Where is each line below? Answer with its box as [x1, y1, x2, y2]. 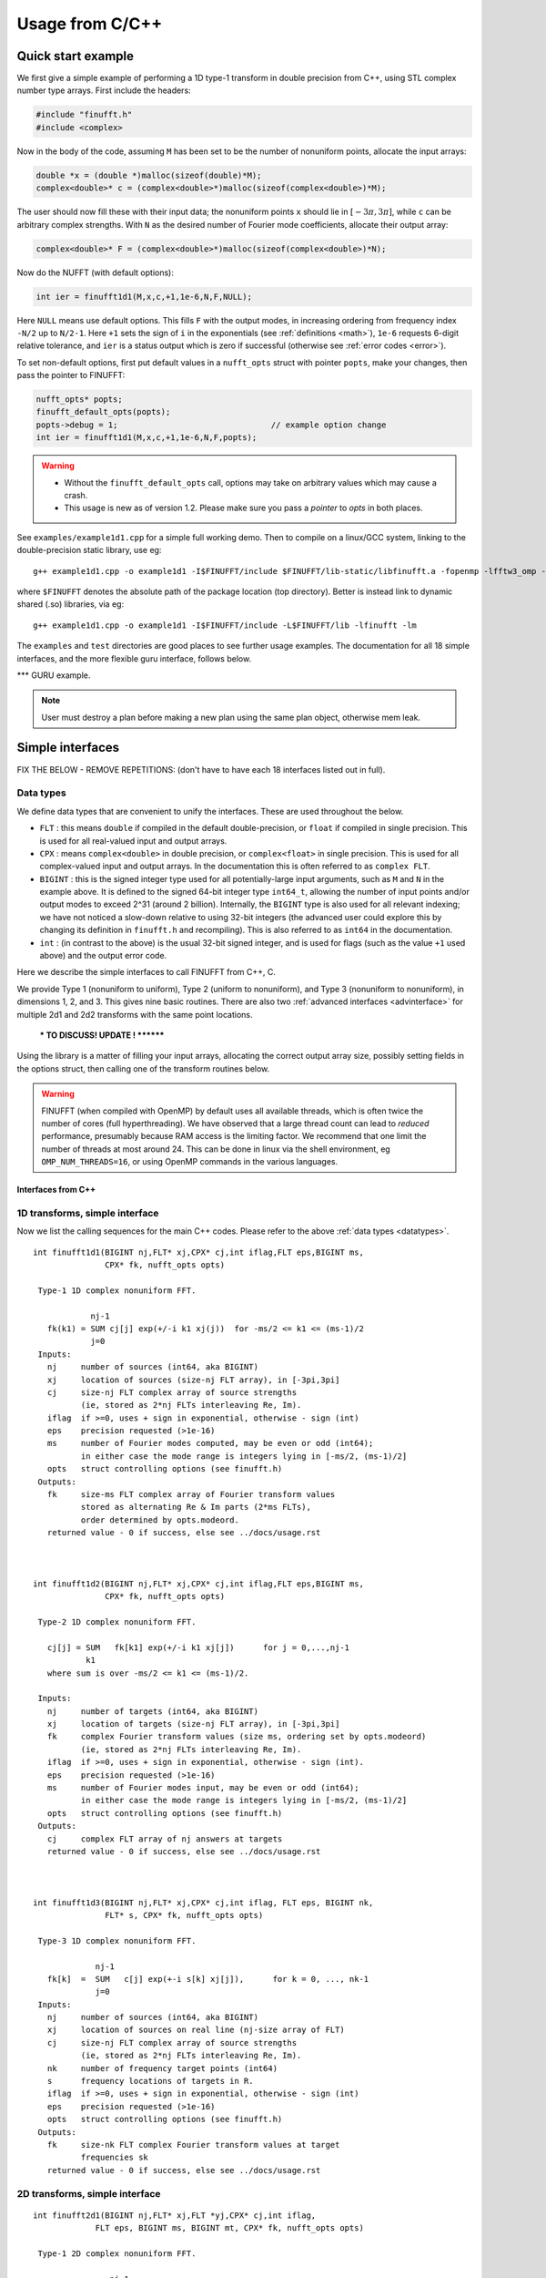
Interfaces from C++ [16, 1185, 96, 1195]
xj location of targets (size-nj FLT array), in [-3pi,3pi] [46, 1719, 340, 1729]
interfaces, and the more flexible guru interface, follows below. [16, 652, 252, 664]
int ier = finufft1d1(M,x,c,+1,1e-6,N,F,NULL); [35, 292, 252, 302]
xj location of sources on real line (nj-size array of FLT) [46, 2025, 345, 2036]
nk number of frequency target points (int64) [46, 2063, 278, 2073]
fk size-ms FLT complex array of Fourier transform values [46, 1490, 336, 1500]
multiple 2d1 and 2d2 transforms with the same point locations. [16, 1009, 253, 1020]
